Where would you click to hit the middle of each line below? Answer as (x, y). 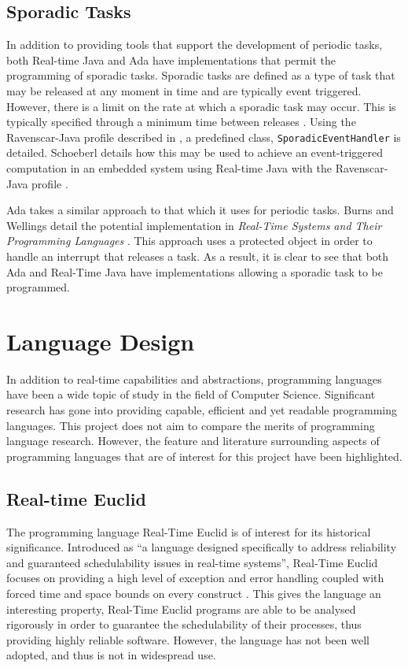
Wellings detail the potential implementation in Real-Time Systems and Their (194, 225)
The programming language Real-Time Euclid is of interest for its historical (189, 531)
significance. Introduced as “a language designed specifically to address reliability (202, 547)
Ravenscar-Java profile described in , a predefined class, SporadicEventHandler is (204, 137)
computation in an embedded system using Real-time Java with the (169, 168)
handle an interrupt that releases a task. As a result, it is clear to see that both (198, 256)
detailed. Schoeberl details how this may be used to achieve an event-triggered (195, 152)
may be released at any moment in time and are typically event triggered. (184, 90)
